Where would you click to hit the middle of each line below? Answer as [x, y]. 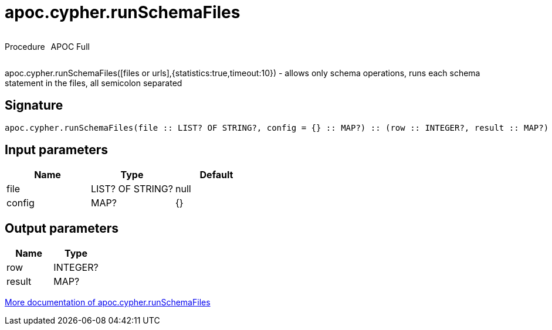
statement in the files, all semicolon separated [94, 83]
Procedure [25, 46]
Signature [34, 106]
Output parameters [62, 228]
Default [216, 175]
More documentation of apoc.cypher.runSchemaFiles [108, 302]
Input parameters [57, 150]
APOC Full [70, 46]
